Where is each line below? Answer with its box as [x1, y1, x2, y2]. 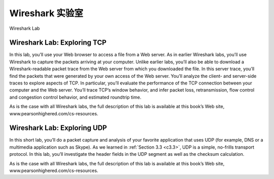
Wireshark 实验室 [9, 8, 84, 19]
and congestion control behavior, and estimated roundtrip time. [9, 94, 142, 100]
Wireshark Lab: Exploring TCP [9, 38, 107, 47]
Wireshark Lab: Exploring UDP [9, 124, 107, 132]
